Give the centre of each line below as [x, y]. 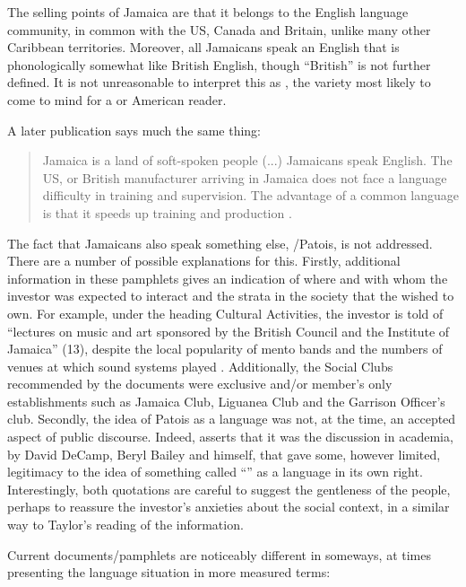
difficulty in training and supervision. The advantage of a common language [251, 195]
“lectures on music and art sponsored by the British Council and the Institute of [229, 331]
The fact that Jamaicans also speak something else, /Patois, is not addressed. [220, 243]
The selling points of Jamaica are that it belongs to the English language [208, 12]
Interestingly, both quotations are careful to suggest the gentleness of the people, [229, 489]
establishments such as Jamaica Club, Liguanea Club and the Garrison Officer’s [226, 401]
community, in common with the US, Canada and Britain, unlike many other [219, 29]
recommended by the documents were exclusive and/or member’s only [200, 384]
